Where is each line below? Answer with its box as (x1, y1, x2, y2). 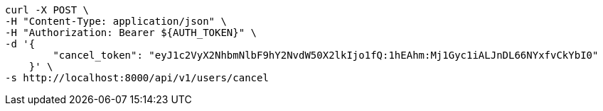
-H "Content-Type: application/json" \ (5, 16, 227, 27)
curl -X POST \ (5, 4, 90, 16)
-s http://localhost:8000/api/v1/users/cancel (5, 72, 269, 83)
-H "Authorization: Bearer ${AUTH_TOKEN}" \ (5, 27, 257, 38)
